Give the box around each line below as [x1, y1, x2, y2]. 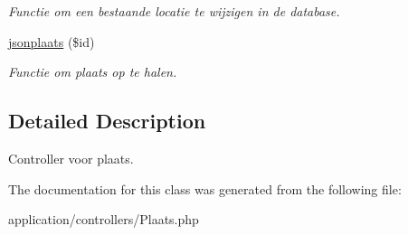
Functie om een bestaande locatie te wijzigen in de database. [8, 2, 340, 20]
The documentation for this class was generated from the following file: [8, 179, 402, 198]
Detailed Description [8, 107, 206, 135]
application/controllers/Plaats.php [8, 210, 199, 229]
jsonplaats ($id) [8, 32, 95, 51]
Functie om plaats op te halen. [8, 62, 177, 81]
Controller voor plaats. [8, 148, 134, 167]
